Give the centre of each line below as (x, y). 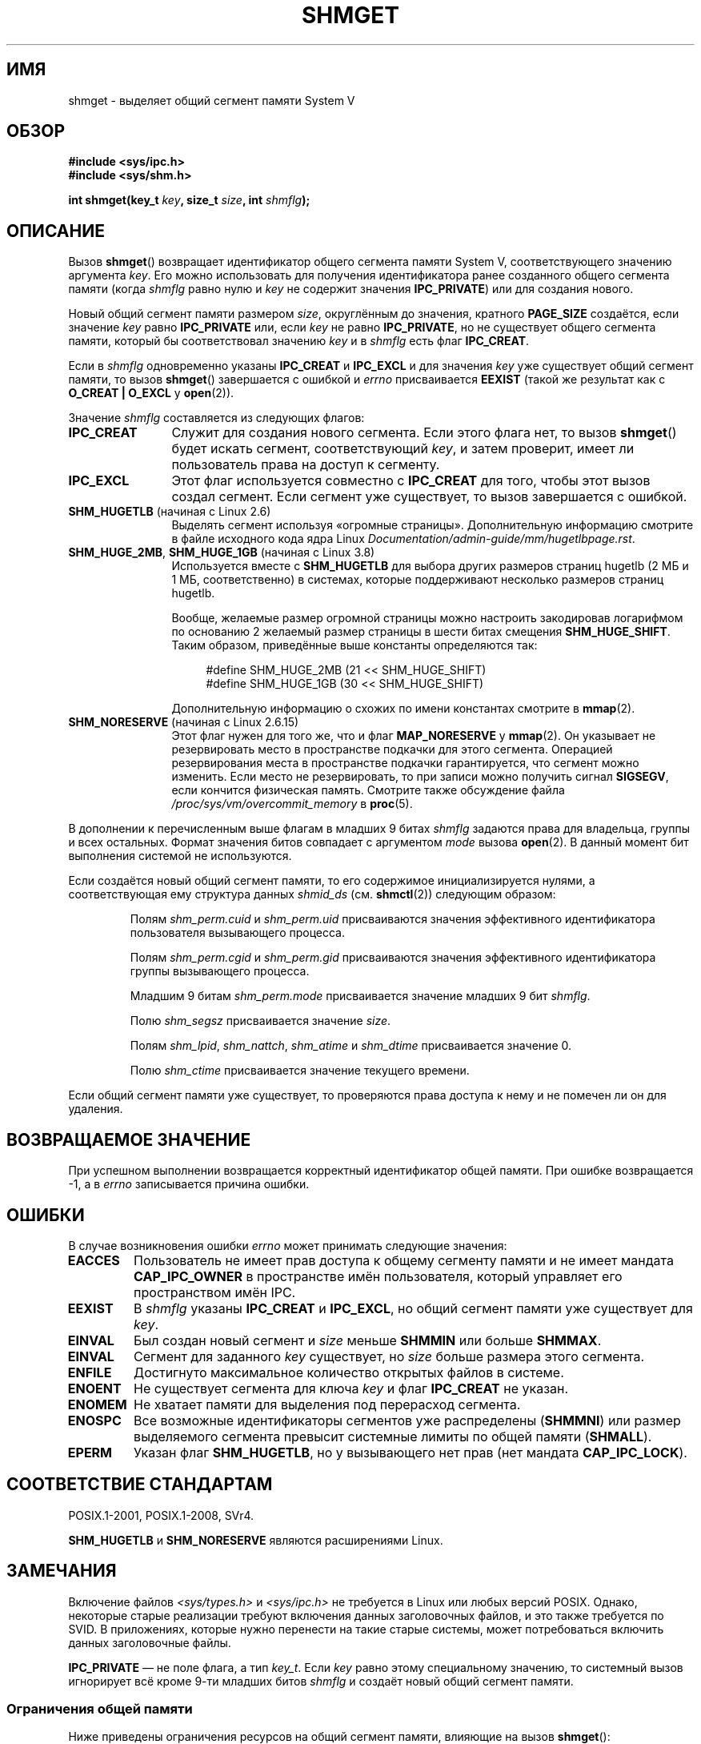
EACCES (94, 1260)
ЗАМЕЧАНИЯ (62, 1571)
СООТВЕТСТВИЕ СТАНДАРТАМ (140, 1485)
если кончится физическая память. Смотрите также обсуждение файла (368, 790)
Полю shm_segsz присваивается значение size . (260, 1021)
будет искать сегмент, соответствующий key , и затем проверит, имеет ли (403, 449)
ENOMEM (97, 1404)
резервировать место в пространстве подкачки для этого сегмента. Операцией (392, 749)
